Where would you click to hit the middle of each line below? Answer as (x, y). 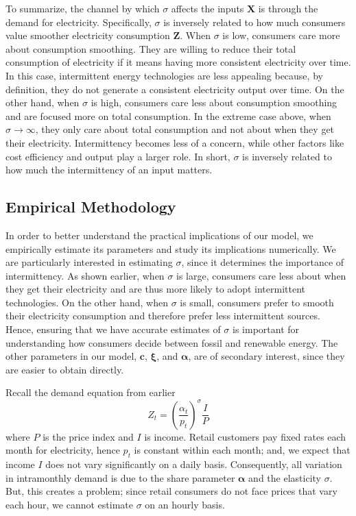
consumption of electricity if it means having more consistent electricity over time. (178, 62)
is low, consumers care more (281, 35)
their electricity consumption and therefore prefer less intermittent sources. (163, 316)
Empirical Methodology (91, 207)
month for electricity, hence (63, 450)
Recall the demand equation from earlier (91, 392)
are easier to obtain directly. (65, 369)
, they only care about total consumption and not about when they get (185, 129)
